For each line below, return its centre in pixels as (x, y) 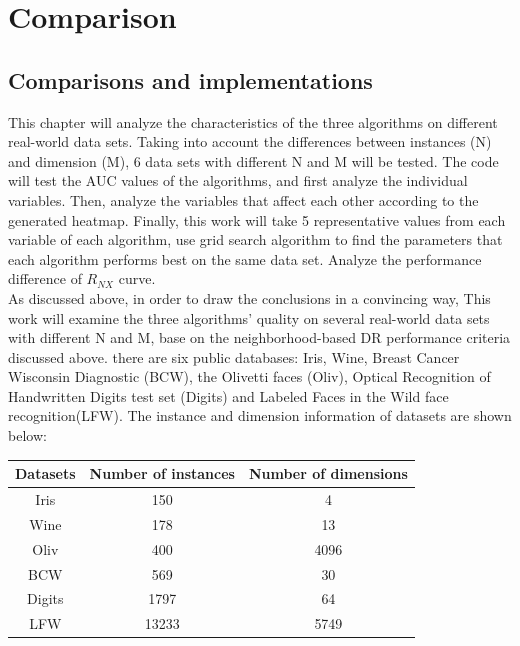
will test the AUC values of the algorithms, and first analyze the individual (238, 180)
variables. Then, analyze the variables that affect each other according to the (243, 199)
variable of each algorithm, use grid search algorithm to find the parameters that (255, 239)
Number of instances (162, 473)
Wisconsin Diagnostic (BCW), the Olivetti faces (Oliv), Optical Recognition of (249, 376)
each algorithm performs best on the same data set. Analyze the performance (245, 258)
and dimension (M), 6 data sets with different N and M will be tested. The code (253, 160)
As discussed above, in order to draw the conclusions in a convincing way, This (249, 297)
